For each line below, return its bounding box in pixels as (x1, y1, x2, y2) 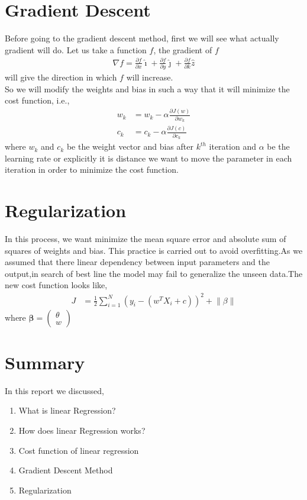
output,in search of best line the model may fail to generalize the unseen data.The (5, 267, 303, 279)
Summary (5, 350, 85, 374)
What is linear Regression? (18, 404, 116, 417)
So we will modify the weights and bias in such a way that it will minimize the (5, 82, 290, 95)
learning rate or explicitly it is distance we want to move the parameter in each (5, 151, 292, 164)
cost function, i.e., (5, 94, 70, 107)
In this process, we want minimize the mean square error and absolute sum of (5, 233, 286, 245)
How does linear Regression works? (18, 424, 146, 436)
